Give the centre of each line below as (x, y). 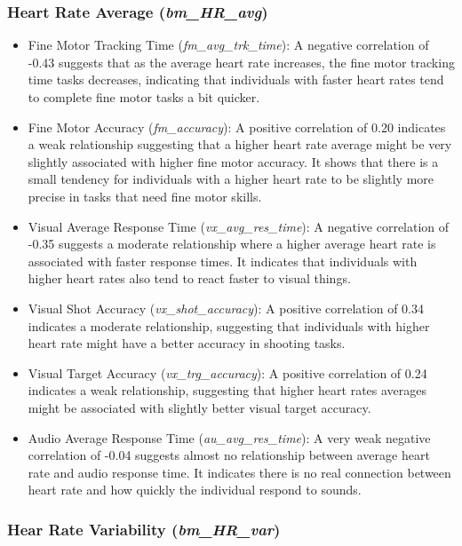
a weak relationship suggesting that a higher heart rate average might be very (240, 144)
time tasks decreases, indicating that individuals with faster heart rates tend (236, 79)
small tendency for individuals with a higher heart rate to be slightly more (231, 179)
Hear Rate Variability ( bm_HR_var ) (144, 529)
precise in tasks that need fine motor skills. (145, 196)
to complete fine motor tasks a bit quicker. (144, 97)
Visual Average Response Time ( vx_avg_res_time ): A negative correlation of (239, 226)
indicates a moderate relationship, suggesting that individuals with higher (229, 325)
